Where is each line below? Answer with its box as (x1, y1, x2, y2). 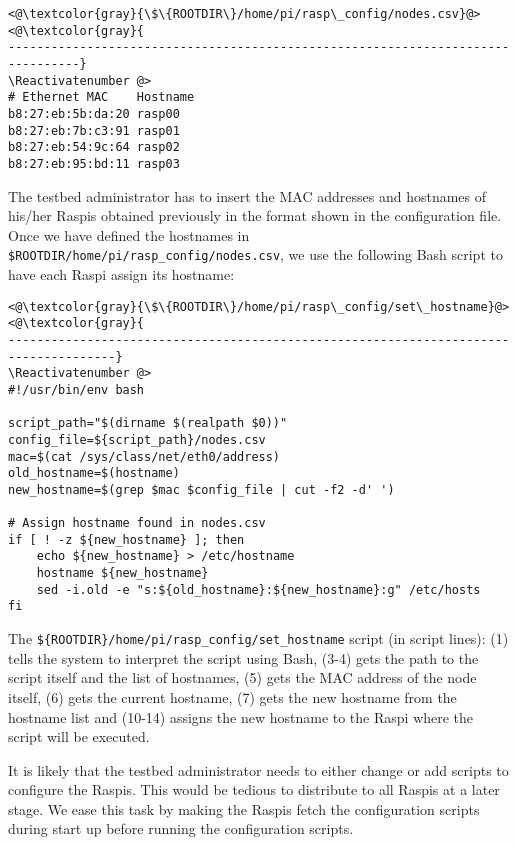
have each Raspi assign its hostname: (8, 264, 235, 284)
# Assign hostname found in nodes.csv (8, 516, 266, 531)
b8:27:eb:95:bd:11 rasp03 (8, 156, 180, 171)
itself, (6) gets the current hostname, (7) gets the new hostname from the (8, 686, 457, 707)
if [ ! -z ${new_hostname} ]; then (8, 532, 245, 547)
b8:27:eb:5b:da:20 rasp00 (8, 106, 180, 121)
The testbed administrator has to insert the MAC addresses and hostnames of (8, 185, 487, 206)
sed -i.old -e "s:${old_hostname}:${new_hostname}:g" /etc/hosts (36, 582, 481, 597)
